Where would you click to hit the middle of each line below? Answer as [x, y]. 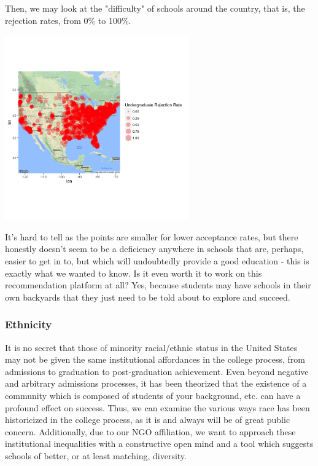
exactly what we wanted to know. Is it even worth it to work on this [134, 273]
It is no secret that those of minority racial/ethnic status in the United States [151, 347]
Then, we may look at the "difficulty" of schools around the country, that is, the [155, 8]
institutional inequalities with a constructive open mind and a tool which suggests [159, 444]
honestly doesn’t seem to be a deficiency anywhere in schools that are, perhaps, [154, 249]
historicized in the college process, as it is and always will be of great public [148, 420]
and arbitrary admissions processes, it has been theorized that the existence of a [156, 383]
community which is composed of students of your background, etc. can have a [153, 395]
